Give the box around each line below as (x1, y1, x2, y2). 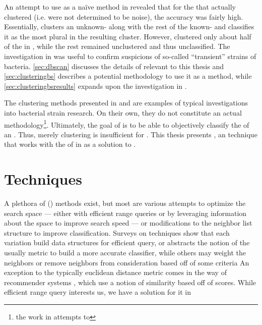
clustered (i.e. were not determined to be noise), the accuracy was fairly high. (4, 11, 243, 22)
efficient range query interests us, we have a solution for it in (4, 287, 191, 297)
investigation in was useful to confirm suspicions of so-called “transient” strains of (4, 50, 256, 61)
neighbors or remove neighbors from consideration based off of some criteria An (4, 257, 249, 267)
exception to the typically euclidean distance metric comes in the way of (4, 267, 227, 278)
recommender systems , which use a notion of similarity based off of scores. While (4, 277, 256, 287)
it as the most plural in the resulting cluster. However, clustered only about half (4, 31, 251, 41)
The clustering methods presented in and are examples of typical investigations (4, 97, 248, 108)
